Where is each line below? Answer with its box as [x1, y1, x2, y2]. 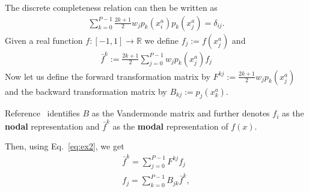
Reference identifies [5, 107, 80, 119]
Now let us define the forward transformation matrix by [5, 70, 210, 82]
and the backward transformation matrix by [5, 85, 167, 97]
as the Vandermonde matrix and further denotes [91, 107, 270, 119]
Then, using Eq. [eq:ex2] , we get [5, 140, 124, 152]
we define [144, 34, 179, 46]
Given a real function [5, 34, 83, 46]
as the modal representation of [112, 119, 228, 132]
